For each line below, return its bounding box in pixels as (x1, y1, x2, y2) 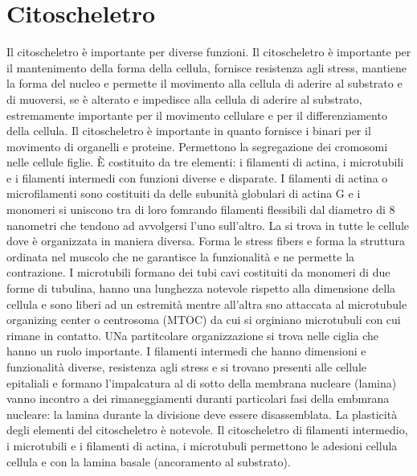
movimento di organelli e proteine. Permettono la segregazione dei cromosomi (6, 137, 388, 154)
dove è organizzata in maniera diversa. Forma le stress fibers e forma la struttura (6, 232, 406, 249)
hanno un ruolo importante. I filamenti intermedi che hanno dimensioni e (6, 343, 366, 359)
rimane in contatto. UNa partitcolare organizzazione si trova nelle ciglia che (6, 326, 379, 343)
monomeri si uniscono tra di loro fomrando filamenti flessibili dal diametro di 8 (6, 201, 395, 218)
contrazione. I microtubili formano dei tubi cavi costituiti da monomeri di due (6, 264, 390, 281)
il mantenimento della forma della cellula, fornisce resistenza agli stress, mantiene (6, 59, 407, 76)
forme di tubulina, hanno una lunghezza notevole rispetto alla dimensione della (6, 280, 396, 297)
